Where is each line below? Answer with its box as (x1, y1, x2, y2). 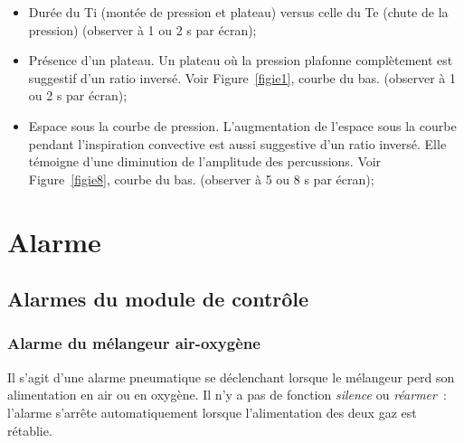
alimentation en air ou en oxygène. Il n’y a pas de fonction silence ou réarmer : (7, 385, 447, 404)
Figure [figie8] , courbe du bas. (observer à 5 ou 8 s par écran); (28, 169, 374, 188)
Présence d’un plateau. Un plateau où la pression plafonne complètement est (28, 51, 453, 70)
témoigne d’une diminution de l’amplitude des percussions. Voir (28, 152, 382, 171)
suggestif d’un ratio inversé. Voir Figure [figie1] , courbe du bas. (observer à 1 (28, 68, 457, 87)
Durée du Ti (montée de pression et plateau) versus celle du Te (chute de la (28, 3, 449, 21)
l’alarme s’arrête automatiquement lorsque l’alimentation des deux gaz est (7, 402, 417, 421)
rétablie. (7, 420, 52, 439)
